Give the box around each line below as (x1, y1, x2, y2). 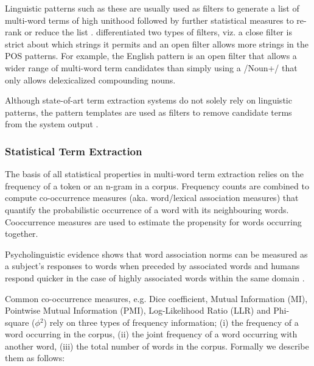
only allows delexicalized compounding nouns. (5, 73, 176, 86)
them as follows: (5, 351, 65, 364)
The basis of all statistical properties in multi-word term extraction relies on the (5, 167, 304, 180)
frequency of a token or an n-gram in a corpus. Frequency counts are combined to (5, 179, 309, 192)
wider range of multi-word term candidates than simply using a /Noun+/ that (5, 61, 298, 74)
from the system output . (5, 118, 99, 130)
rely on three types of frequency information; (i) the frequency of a (49, 315, 299, 328)
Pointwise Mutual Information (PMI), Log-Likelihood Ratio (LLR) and (5, 304, 271, 317)
